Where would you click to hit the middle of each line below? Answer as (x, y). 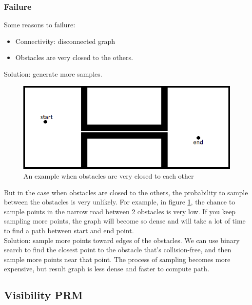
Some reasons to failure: (40, 25)
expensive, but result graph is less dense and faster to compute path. (107, 269)
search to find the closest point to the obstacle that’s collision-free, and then (118, 250)
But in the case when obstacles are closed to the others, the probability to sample (126, 192)
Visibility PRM (43, 295)
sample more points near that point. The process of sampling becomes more (117, 259)
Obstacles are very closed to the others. (74, 57)
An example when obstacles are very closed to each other (109, 176)
